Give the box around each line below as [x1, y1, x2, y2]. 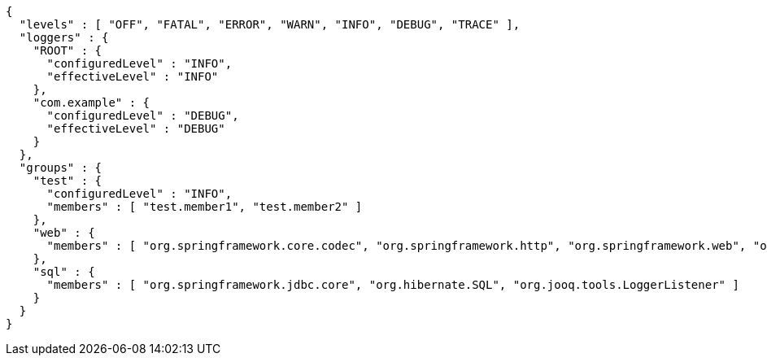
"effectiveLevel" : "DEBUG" [46, 122, 225, 135]
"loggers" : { [19, 31, 109, 44]
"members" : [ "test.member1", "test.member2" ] [46, 200, 363, 213]
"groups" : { [19, 161, 102, 174]
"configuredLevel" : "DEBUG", [46, 109, 239, 122]
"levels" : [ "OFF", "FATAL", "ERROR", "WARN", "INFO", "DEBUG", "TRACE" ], [19, 18, 521, 31]
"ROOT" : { [33, 44, 102, 57]
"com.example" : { [33, 96, 150, 109]
